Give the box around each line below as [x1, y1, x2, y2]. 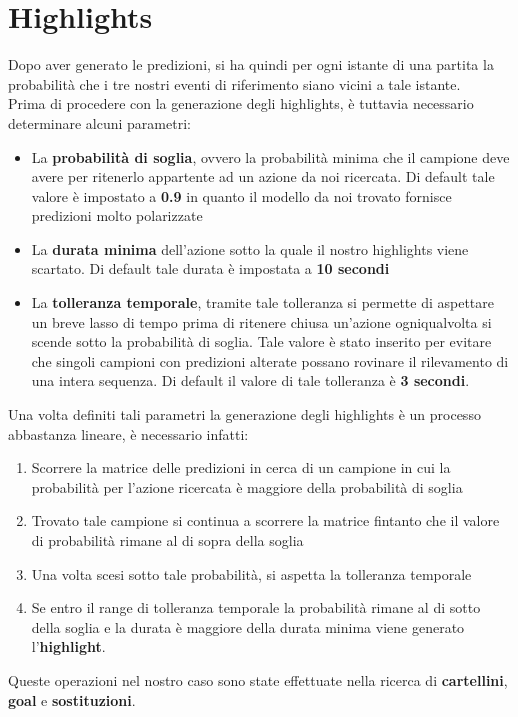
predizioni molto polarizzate [31, 205, 203, 226]
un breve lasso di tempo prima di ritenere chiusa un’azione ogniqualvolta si [31, 311, 492, 332]
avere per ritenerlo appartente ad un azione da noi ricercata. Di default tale [31, 166, 495, 187]
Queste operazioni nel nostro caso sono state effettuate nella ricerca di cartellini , [8, 669, 508, 690]
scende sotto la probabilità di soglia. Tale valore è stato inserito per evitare [31, 331, 492, 352]
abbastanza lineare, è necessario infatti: [8, 423, 249, 444]
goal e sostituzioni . [8, 689, 136, 710]
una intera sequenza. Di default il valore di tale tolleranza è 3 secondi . [31, 370, 470, 391]
